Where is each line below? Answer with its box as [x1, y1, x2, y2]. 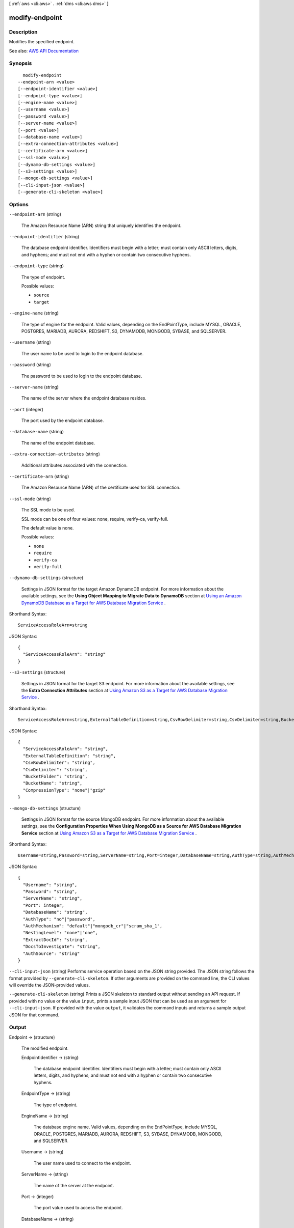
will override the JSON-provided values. [9, 982, 90, 988]
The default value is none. [21, 525, 74, 530]
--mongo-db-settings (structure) [9, 805, 81, 811]
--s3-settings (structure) [9, 670, 66, 675]
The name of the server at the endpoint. [33, 1182, 114, 1188]
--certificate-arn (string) [9, 474, 70, 479]
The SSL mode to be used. [21, 507, 75, 513]
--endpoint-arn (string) [9, 211, 61, 217]
